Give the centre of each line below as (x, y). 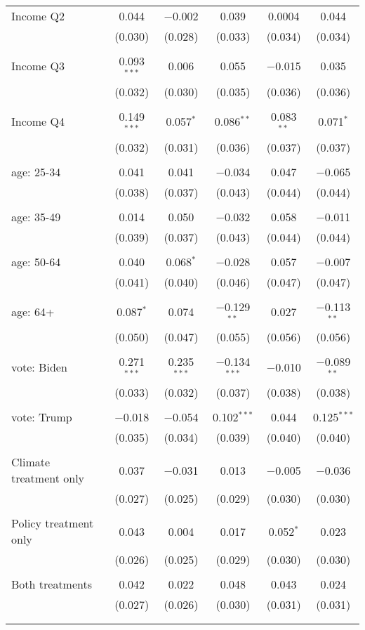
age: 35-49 (36, 216)
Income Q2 (38, 16)
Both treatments (52, 584)
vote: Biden (39, 367)
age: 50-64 (36, 261)
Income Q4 (38, 122)
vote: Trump (42, 417)
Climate (31, 462)
